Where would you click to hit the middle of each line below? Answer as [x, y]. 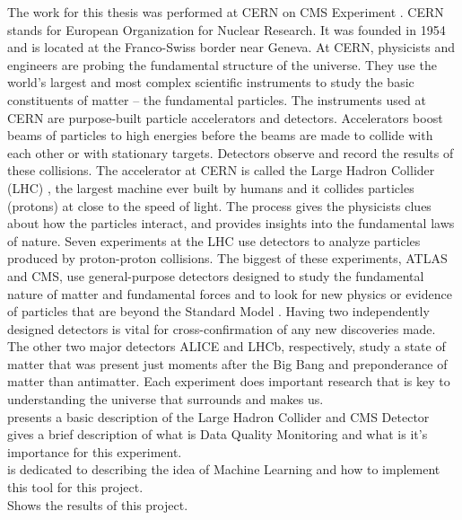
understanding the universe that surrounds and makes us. [166, 399]
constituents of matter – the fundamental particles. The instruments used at [217, 99]
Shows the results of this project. [98, 504]
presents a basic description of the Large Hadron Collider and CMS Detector [218, 416]
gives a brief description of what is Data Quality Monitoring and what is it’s [218, 434]
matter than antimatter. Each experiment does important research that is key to [229, 381]
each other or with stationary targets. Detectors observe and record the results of [231, 152]
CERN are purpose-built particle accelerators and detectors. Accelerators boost [225, 117]
